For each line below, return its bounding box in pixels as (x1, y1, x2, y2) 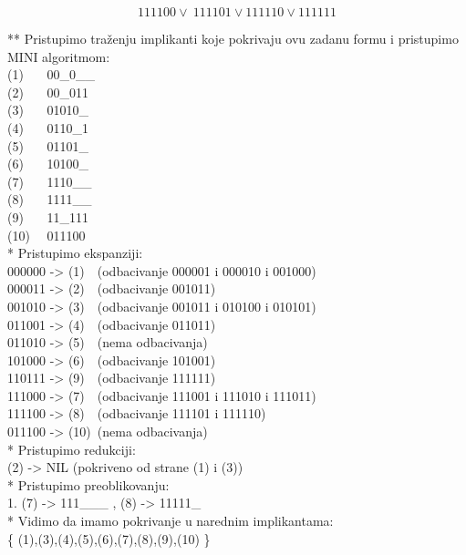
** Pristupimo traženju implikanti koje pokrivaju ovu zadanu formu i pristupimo (7, 29, 459, 47)
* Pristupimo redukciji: (7, 439, 136, 458)
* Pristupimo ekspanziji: (7, 243, 143, 262)
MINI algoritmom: (7, 46, 110, 66)
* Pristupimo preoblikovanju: (7, 475, 170, 494)
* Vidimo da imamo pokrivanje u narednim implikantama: (7, 511, 334, 530)
